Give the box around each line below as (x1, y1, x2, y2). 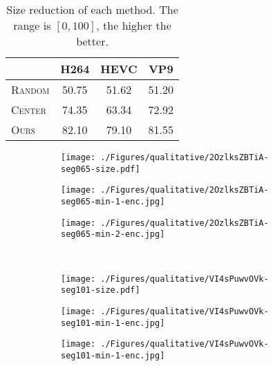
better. (76, 33, 109, 49)
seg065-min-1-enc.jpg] (61, 196, 165, 206)
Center (11, 102, 46, 117)
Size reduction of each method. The (6, 1, 178, 17)
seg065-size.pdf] (61, 164, 140, 174)
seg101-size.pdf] (61, 285, 140, 296)
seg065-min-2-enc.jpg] (61, 229, 165, 240)
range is (13, 17, 51, 33)
